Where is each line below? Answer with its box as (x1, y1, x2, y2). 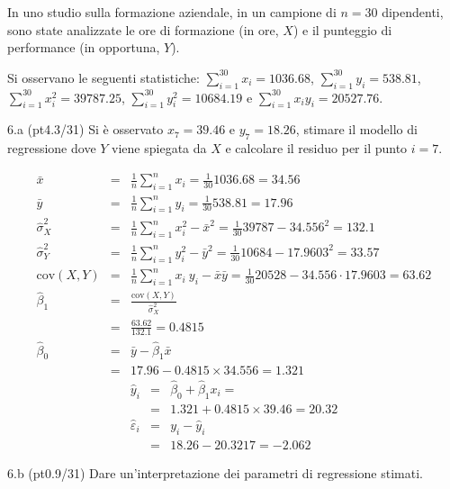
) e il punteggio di (292, 20, 392, 39)
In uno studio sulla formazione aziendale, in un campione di (7, 3, 337, 21)
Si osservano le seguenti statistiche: (7, 68, 200, 86)
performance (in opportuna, (7, 38, 160, 57)
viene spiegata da (112, 139, 207, 158)
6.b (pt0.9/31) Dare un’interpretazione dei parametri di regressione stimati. (7, 463, 423, 482)
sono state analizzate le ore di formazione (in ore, (7, 20, 279, 39)
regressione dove (7, 139, 96, 158)
